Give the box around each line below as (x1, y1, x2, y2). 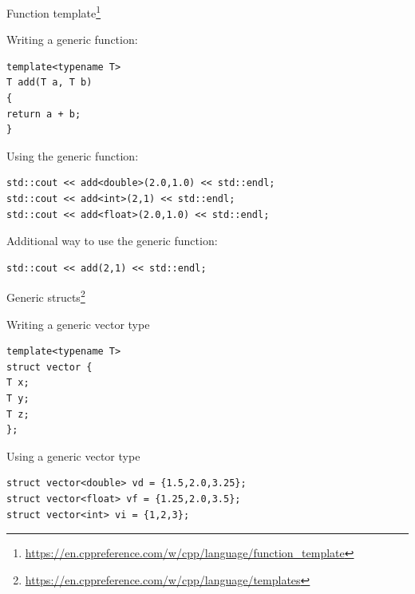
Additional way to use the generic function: (6, 232, 218, 249)
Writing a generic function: (6, 31, 138, 48)
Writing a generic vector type (6, 315, 150, 332)
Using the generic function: (6, 147, 139, 164)
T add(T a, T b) (6, 77, 93, 89)
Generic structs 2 (6, 287, 85, 306)
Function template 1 (6, 2, 101, 21)
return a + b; (6, 108, 81, 120)
